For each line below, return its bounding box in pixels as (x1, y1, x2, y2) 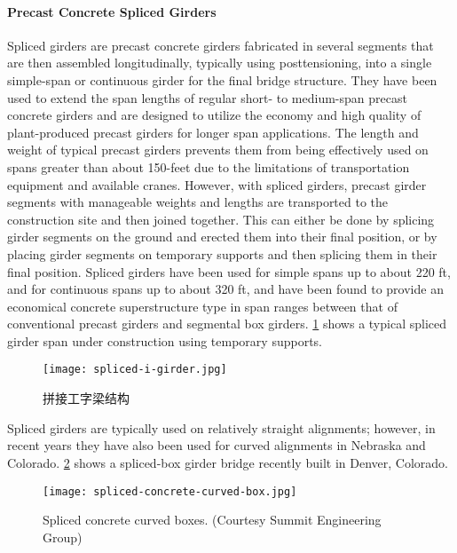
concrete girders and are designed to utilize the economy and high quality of (7, 106, 422, 124)
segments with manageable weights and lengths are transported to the (7, 193, 389, 211)
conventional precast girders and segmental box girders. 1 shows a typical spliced (7, 314, 446, 333)
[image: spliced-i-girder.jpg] (43, 363, 227, 376)
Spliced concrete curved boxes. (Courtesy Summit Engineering (43, 510, 382, 529)
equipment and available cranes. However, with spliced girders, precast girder (7, 175, 427, 194)
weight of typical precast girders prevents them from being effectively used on (7, 140, 429, 159)
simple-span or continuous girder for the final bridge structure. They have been (7, 70, 437, 89)
